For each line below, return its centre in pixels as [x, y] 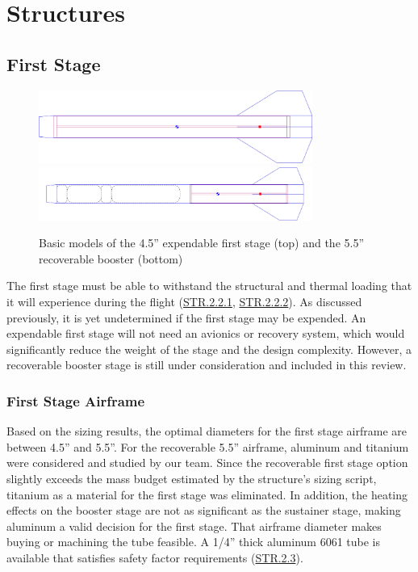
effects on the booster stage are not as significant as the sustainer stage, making [204, 510]
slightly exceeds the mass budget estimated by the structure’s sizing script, [192, 478]
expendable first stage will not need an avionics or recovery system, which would [206, 333]
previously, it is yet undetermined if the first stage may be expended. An [186, 317]
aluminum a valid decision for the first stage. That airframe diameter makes [194, 526]
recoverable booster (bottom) [111, 258]
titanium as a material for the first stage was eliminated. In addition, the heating [207, 494]
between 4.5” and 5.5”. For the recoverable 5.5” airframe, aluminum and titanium [208, 446]
